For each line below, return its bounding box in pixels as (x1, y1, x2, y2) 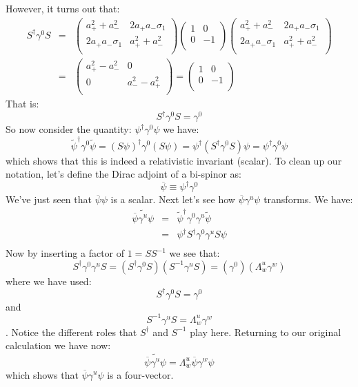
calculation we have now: (6, 338, 111, 353)
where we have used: (6, 273, 92, 288)
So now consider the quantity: (6, 122, 132, 136)
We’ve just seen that (6, 192, 92, 207)
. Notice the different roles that (6, 324, 137, 339)
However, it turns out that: (6, 1, 120, 15)
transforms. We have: (263, 192, 353, 207)
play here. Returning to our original (190, 324, 341, 339)
